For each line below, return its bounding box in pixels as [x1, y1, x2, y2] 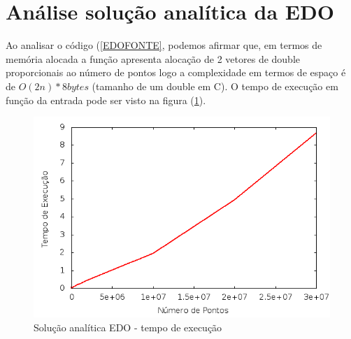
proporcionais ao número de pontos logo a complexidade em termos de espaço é [6, 65, 346, 80]
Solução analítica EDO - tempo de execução [34, 319, 222, 334]
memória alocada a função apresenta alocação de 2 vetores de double [6, 51, 301, 66]
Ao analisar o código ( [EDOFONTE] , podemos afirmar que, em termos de [6, 38, 322, 52]
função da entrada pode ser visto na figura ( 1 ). [6, 92, 206, 107]
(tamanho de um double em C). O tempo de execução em [92, 78, 338, 93]
